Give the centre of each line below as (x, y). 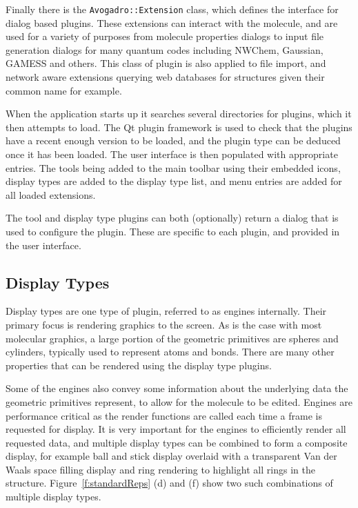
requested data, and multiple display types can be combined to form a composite (177, 442)
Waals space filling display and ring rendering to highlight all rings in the (160, 469)
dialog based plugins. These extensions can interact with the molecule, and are (172, 22)
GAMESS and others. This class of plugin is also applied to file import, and (166, 63)
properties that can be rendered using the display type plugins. (139, 365)
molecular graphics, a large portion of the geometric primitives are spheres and (172, 338)
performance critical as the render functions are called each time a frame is (164, 415)
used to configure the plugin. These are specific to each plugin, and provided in (173, 231)
